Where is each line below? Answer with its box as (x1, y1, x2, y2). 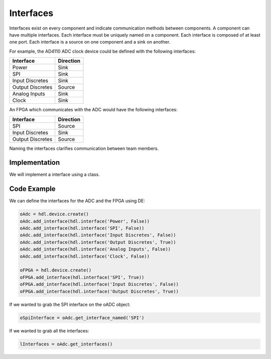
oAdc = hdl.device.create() (20, 211, 89, 217)
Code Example (9, 185, 56, 193)
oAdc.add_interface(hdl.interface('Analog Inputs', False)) (20, 246, 171, 252)
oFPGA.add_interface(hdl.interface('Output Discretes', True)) (20, 288, 179, 294)
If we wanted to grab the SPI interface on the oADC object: (9, 301, 130, 307)
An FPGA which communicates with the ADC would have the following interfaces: (9, 107, 178, 113)
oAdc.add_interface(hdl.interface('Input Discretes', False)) (20, 232, 176, 238)
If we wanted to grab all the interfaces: (9, 327, 89, 333)
